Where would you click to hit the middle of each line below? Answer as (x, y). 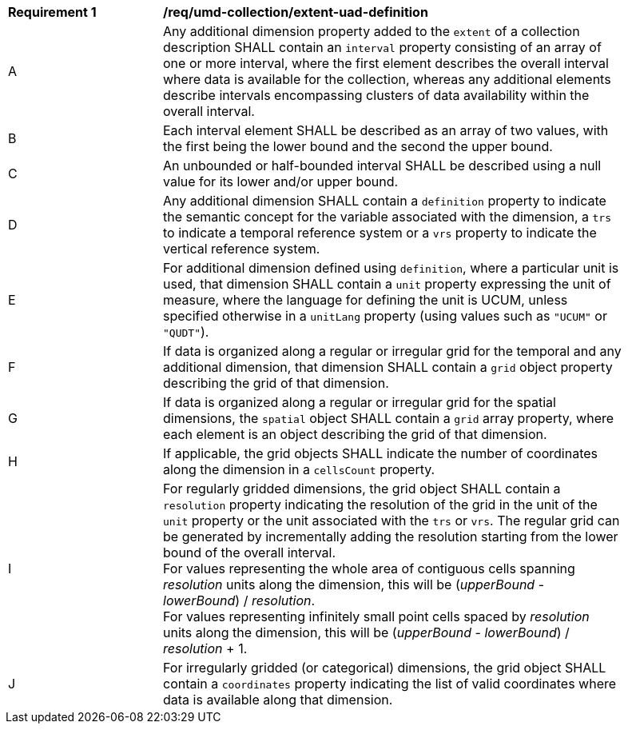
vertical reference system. (242, 249)
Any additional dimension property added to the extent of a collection (372, 31)
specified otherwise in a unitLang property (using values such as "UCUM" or (385, 316)
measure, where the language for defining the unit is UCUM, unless (366, 300)
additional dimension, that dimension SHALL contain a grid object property (388, 367)
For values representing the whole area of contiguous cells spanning (369, 568)
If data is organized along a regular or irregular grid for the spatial (360, 402)
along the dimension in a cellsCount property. (299, 469)
